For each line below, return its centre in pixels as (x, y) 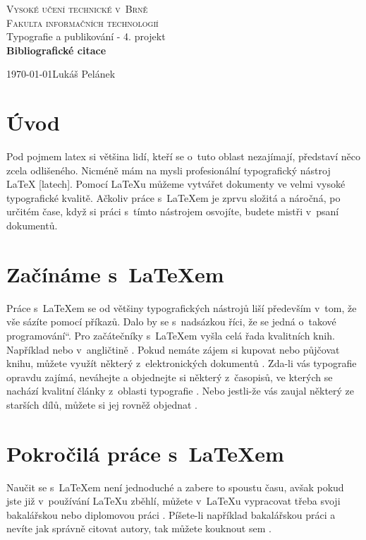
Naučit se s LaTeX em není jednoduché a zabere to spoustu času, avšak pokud (175, 487)
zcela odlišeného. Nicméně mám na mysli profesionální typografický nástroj (169, 170)
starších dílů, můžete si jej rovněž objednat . (102, 404)
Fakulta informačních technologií (83, 22)
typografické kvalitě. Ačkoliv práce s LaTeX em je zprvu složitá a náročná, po (173, 197)
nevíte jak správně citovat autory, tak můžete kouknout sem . (139, 528)
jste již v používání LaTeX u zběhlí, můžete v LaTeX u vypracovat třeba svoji (173, 501)
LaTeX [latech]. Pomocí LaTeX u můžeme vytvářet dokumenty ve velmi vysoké (176, 184)
